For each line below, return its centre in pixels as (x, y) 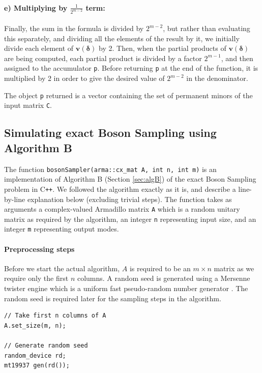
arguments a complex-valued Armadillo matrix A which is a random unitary (122, 209)
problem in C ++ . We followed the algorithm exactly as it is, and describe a (120, 189)
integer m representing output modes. (62, 229)
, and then (237, 58)
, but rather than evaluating (207, 28)
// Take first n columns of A (55, 316)
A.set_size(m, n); (35, 325)
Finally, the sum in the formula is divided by (74, 28)
